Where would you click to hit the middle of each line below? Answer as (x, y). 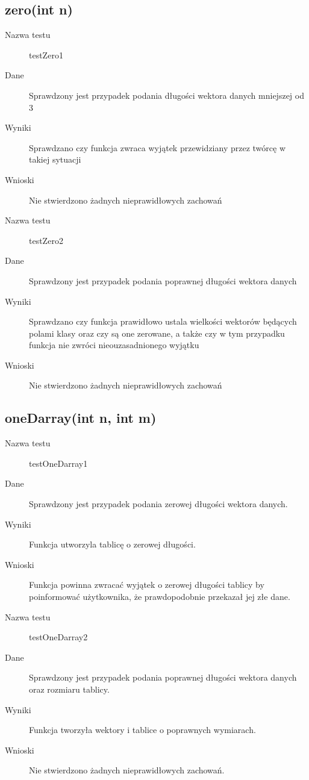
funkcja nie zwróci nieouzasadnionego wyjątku (114, 345)
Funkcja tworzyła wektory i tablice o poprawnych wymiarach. (142, 730)
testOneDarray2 (58, 637)
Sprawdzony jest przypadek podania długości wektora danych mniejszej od (167, 95)
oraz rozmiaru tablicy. (69, 689)
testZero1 (46, 55)
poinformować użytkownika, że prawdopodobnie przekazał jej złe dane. (160, 597)
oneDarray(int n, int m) (81, 418)
